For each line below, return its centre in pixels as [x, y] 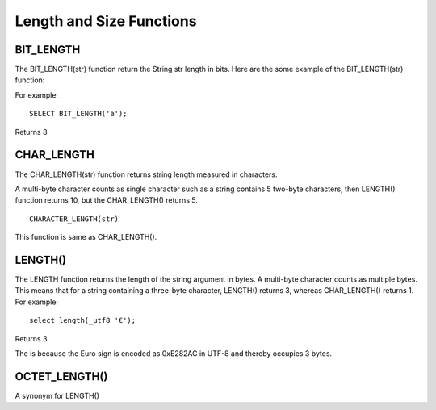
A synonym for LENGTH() [57, 395]
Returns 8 [31, 132]
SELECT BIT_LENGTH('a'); [78, 114]
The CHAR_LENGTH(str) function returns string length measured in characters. [146, 174]
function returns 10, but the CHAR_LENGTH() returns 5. [106, 200]
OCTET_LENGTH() [61, 377]
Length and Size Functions [106, 21]
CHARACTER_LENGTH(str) [74, 219]
